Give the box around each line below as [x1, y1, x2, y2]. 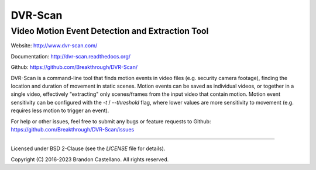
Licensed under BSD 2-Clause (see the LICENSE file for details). [11, 145, 166, 152]
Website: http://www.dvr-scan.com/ [11, 42, 98, 49]
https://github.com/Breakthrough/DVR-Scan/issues [11, 126, 135, 133]
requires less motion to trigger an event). [11, 107, 109, 114]
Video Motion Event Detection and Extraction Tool [11, 26, 209, 36]
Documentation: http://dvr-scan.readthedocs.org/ [11, 53, 131, 60]
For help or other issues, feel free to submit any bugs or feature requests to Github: [11, 117, 211, 125]
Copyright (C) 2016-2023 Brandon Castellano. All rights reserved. [11, 155, 169, 163]
